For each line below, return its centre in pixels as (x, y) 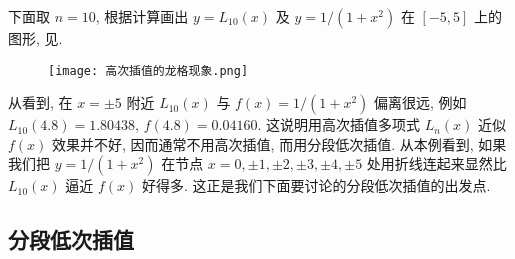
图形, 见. (35, 38)
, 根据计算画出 (142, 16)
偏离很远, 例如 (420, 102)
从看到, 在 (40, 102)
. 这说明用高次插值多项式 (338, 124)
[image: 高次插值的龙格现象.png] (148, 70)
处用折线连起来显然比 (436, 163)
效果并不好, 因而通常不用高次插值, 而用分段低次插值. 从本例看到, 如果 (279, 143)
